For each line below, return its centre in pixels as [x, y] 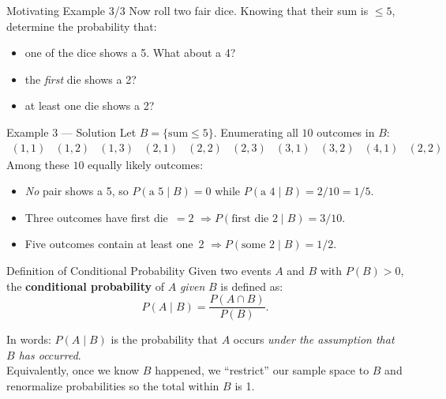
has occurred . [50, 354]
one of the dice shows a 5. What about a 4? [130, 53]
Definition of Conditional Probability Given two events [139, 270]
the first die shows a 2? [81, 79]
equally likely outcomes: [146, 164]
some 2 [259, 245]
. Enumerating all [256, 132]
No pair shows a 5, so [77, 191]
